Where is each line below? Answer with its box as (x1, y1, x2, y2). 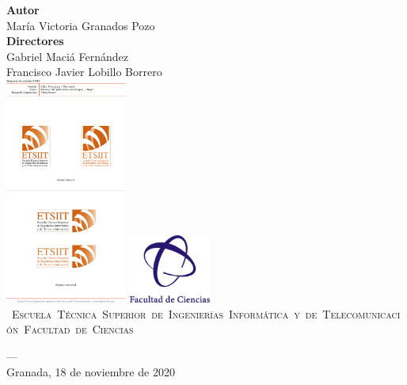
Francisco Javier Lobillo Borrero (6, 63, 162, 80)
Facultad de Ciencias (24, 321, 134, 337)
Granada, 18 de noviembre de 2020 (6, 363, 175, 379)
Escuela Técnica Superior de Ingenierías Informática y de (12, 305, 318, 322)
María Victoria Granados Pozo (6, 17, 155, 33)
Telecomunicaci (322, 305, 401, 322)
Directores (6, 32, 64, 49)
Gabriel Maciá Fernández (6, 48, 128, 64)
